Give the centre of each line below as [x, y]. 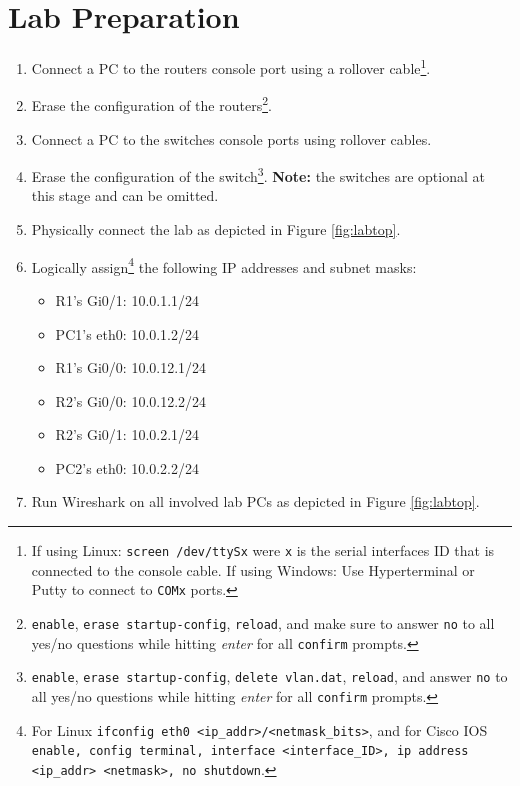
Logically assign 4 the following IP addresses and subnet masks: [224, 265]
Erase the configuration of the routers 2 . [151, 104]
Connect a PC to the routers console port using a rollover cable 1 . [231, 66]
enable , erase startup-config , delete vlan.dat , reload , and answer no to [269, 676]
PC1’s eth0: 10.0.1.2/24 [127, 333]
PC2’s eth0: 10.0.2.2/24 [127, 467]
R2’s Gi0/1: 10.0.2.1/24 [127, 434]
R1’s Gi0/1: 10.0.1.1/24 [127, 299]
